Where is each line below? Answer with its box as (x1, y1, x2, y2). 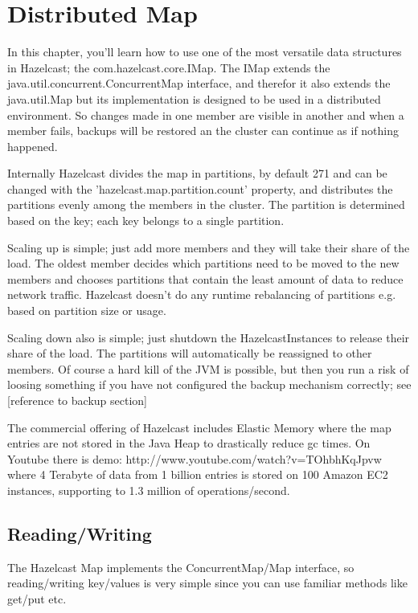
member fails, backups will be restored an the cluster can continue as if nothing (7, 122, 400, 139)
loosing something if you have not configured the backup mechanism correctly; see (7, 376, 412, 393)
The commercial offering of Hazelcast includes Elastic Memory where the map (7, 419, 391, 435)
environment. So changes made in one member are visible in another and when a (7, 106, 404, 123)
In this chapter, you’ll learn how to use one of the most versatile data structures (7, 43, 402, 60)
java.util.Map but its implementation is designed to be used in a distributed (7, 90, 381, 107)
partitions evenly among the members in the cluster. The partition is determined (7, 196, 405, 213)
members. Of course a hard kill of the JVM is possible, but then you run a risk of (7, 360, 409, 377)
